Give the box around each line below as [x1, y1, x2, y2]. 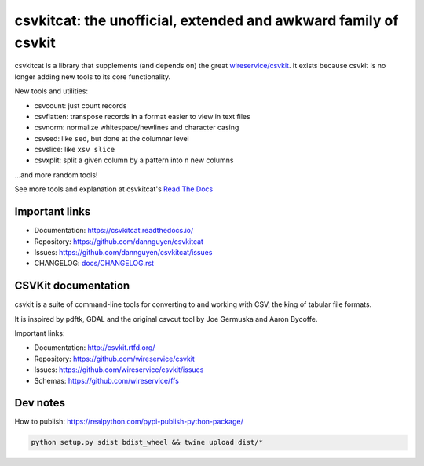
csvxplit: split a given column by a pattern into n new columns [34, 155, 234, 165]
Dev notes [14, 396, 66, 410]
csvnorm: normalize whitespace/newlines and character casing [34, 122, 239, 133]
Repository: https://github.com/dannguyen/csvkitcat [34, 236, 204, 246]
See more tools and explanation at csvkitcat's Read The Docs [14, 184, 214, 194]
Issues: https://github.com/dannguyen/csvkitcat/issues [34, 247, 213, 257]
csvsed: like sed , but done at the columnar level [34, 133, 190, 143]
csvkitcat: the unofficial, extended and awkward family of [14, 12, 399, 29]
